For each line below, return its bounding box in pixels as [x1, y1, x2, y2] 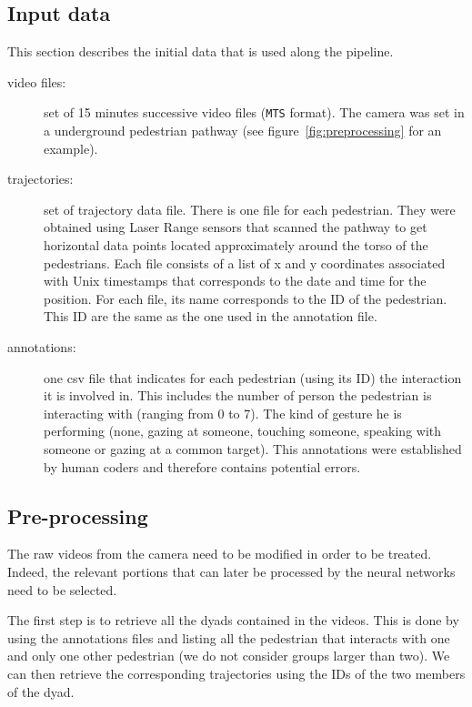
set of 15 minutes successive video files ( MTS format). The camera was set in [44, 103, 465, 122]
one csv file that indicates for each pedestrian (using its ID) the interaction [44, 368, 462, 387]
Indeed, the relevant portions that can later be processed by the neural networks [7, 561, 456, 581]
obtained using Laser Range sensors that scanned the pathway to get [44, 217, 427, 237]
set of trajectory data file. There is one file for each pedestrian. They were [44, 199, 456, 218]
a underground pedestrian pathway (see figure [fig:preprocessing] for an [44, 121, 442, 140]
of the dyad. [7, 682, 75, 701]
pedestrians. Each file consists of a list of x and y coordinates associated [44, 253, 446, 272]
